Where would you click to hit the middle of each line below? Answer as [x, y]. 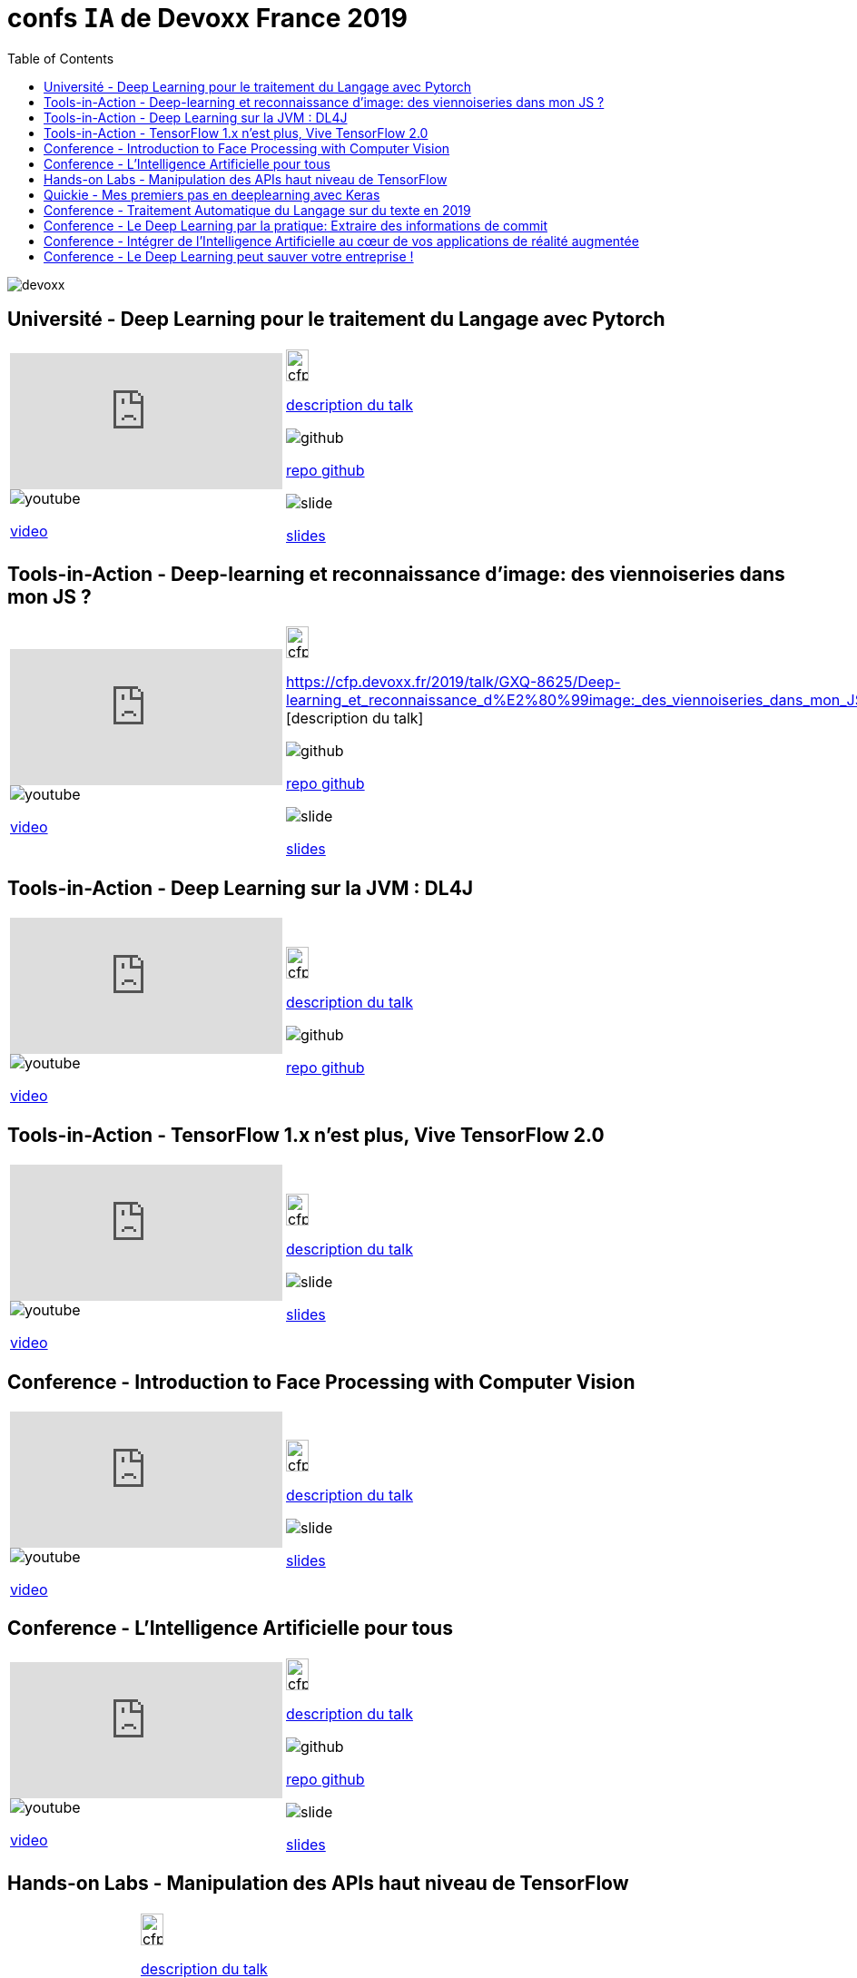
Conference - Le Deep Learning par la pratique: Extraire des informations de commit [296, 225]
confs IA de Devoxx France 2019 [207, 18]
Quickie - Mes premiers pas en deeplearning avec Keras [212, 194]
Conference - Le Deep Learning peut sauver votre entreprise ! [229, 256]
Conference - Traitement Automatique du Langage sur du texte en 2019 [257, 210]
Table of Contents [61, 58]
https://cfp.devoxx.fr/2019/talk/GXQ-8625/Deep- [453, 682]
